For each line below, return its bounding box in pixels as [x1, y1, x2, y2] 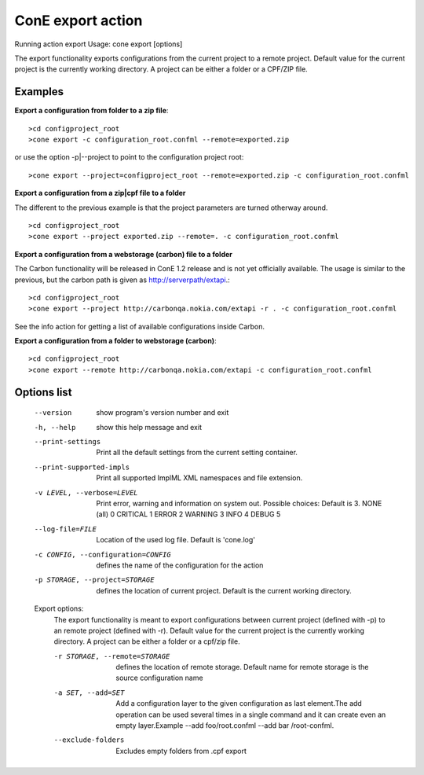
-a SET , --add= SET [53, 688, 125, 697]
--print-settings [34, 437, 101, 446]
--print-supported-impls [34, 462, 130, 472]
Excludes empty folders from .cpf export [115, 746, 247, 755]
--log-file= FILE [34, 524, 97, 534]
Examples [14, 85, 64, 98]
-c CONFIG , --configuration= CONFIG [34, 550, 172, 559]
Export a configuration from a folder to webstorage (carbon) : [14, 336, 217, 346]
